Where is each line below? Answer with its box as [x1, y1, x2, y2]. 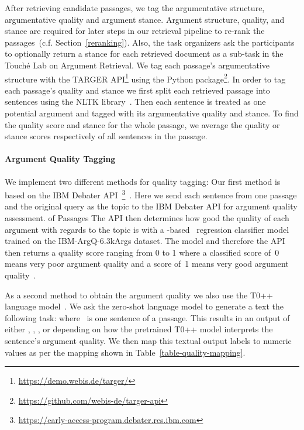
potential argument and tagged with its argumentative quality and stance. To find [5, 107, 299, 119]
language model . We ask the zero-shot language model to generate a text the [5, 300, 284, 312]
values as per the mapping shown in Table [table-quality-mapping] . [5, 346, 246, 358]
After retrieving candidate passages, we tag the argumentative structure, [5, 2, 265, 13]
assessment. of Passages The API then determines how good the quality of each [5, 212, 289, 224]
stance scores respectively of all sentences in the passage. [5, 130, 208, 142]
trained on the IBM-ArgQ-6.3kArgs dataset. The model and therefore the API [5, 235, 285, 247]
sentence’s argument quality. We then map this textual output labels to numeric [5, 334, 292, 346]
